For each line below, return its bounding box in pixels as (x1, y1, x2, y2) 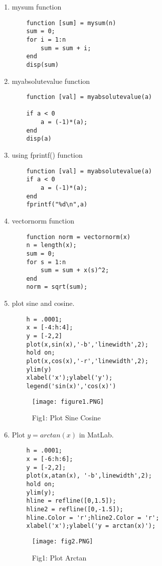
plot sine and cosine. (12, 298, 75, 308)
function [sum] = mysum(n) (26, 19, 116, 27)
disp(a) (26, 135, 52, 143)
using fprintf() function (12, 150, 83, 160)
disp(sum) (26, 61, 59, 68)
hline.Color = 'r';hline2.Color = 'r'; (26, 514, 159, 521)
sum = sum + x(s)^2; (41, 267, 109, 274)
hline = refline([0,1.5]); (26, 497, 116, 505)
